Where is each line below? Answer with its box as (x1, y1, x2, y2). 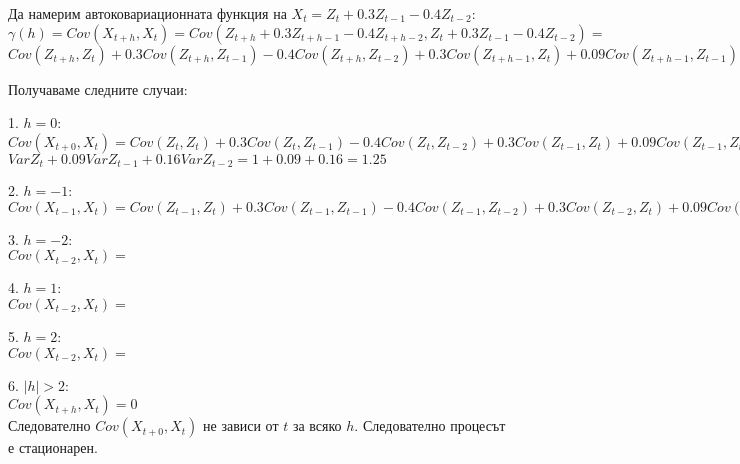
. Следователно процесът (354, 415, 506, 436)
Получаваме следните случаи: (8, 78, 188, 99)
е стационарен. (8, 437, 98, 458)
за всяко (292, 415, 342, 436)
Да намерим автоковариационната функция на (8, 3, 287, 23)
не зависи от (203, 415, 279, 436)
